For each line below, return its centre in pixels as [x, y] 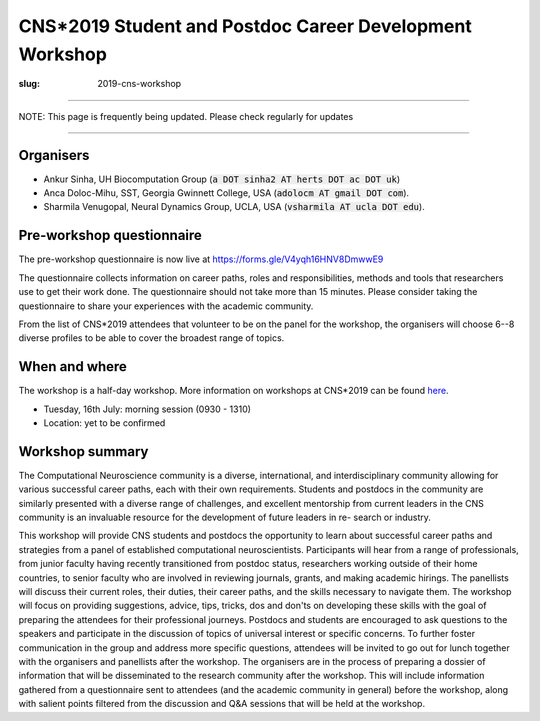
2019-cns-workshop [139, 84]
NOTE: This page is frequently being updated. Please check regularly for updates [186, 116]
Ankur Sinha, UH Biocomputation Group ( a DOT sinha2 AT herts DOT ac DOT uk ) [222, 179]
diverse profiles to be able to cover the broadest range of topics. [151, 338]
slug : [29, 84]
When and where [72, 366]
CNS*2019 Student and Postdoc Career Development [245, 26]
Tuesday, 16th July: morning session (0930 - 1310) [147, 409]
